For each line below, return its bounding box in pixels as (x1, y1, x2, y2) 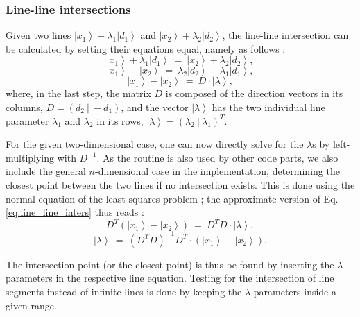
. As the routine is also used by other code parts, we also (96, 150, 338, 164)
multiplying (6, 150, 55, 164)
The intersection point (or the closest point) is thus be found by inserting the (6, 257, 334, 271)
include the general (6, 164, 86, 178)
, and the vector (121, 100, 189, 114)
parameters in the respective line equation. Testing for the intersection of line (6, 271, 334, 285)
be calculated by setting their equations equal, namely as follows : (6, 41, 286, 55)
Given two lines (6, 28, 71, 42)
